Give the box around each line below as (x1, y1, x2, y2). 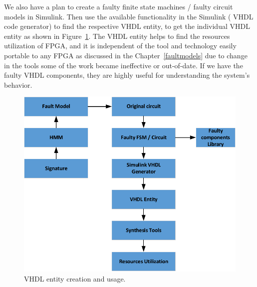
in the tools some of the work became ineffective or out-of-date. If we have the (4, 60, 243, 70)
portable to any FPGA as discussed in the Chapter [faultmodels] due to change (4, 50, 248, 60)
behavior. (4, 79, 32, 90)
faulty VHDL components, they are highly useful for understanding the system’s (4, 70, 250, 80)
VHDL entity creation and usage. (24, 273, 126, 284)
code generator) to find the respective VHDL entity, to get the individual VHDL (4, 21, 250, 31)
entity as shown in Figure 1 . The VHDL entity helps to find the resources (4, 30, 230, 41)
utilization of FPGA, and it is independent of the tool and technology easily (4, 40, 237, 51)
